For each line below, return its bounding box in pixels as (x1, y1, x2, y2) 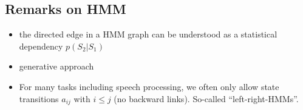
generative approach (19, 60, 94, 73)
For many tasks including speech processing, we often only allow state (19, 80, 279, 92)
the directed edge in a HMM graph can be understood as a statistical (19, 28, 277, 40)
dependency (19, 39, 63, 52)
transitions (19, 92, 59, 105)
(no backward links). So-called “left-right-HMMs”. (114, 92, 299, 105)
